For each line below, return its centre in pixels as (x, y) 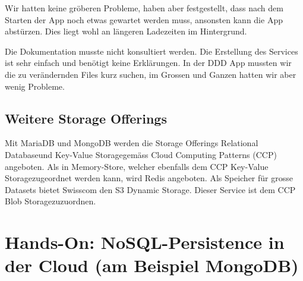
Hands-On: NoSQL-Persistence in (145, 242)
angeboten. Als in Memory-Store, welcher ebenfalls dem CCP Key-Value (137, 166)
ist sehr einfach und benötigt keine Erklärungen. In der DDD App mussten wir (148, 63)
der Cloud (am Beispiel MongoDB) (152, 265)
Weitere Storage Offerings (86, 118)
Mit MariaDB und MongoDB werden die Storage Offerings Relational (132, 143)
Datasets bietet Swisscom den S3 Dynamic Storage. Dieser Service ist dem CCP (150, 189)
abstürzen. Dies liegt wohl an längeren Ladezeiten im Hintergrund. (126, 31)
